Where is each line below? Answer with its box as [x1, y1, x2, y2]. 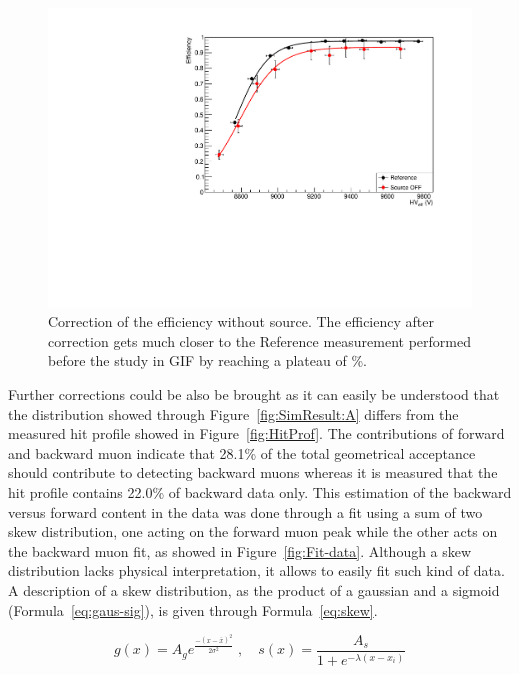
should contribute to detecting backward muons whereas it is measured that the [8, 462, 498, 483]
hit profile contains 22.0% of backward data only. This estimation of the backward [8, 482, 512, 502]
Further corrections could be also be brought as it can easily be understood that [8, 384, 500, 405]
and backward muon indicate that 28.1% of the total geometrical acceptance [8, 442, 476, 463]
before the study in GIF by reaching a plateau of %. [48, 350, 367, 371]
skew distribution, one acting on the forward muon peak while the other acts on [8, 521, 498, 542]
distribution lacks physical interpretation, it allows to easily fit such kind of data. [8, 560, 505, 581]
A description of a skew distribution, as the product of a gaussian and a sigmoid [8, 579, 500, 600]
